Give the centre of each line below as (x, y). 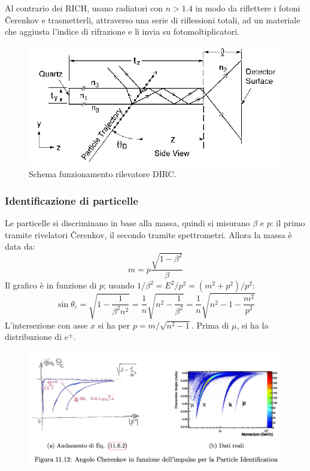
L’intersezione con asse (46, 325)
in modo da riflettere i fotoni (248, 8)
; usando (119, 285)
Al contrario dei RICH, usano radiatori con (84, 8)
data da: (20, 246)
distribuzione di (34, 337)
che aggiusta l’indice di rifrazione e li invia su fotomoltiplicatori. (122, 31)
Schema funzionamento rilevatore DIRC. (103, 174)
